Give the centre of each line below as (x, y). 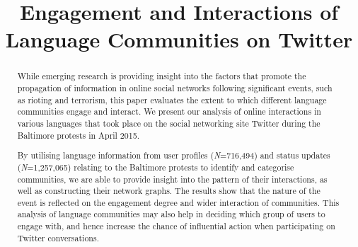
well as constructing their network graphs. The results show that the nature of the (169, 191)
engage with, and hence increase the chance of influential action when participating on (176, 226)
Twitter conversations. (58, 237)
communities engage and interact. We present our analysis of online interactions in (169, 111)
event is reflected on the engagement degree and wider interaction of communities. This (178, 202)
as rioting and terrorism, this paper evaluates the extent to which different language (172, 99)
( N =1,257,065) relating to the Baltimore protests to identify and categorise (156, 167)
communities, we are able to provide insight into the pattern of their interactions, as (172, 179)
